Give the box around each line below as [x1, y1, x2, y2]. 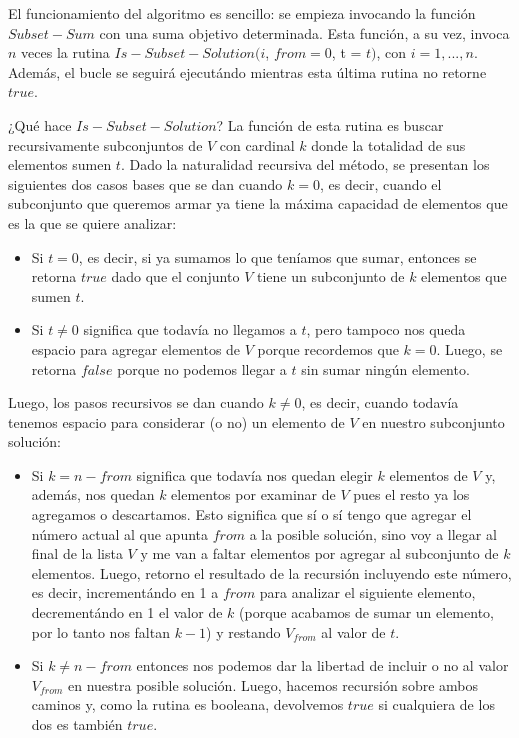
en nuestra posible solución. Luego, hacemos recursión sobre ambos [68, 674, 478, 695]
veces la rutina [21, 42, 110, 63]
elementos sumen [8, 154, 112, 175]
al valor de [321, 621, 386, 642]
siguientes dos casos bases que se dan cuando [8, 173, 283, 194]
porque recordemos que [257, 338, 399, 359]
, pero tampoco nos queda [306, 319, 466, 340]
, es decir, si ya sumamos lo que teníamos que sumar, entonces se [78, 246, 477, 267]
